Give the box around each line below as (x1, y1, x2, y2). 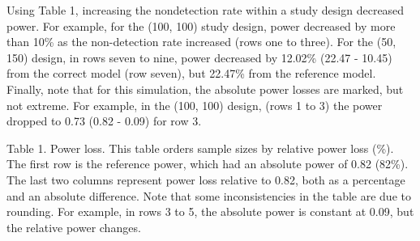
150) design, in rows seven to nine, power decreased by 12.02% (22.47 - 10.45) (6, 49, 392, 66)
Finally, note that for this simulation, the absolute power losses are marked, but (6, 80, 404, 97)
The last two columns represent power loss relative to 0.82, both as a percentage (6, 171, 405, 188)
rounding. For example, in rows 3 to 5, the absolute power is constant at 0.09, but (6, 203, 414, 220)
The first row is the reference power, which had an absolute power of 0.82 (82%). (6, 155, 409, 172)
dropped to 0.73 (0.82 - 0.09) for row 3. (6, 112, 202, 129)
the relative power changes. (6, 218, 141, 235)
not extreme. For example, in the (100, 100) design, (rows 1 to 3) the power (6, 96, 383, 113)
